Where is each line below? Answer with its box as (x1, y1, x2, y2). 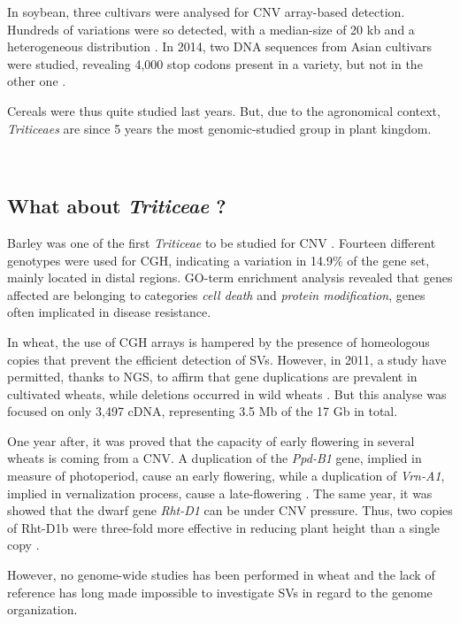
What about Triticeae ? (7, 192, 226, 220)
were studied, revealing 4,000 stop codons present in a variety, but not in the (7, 54, 423, 73)
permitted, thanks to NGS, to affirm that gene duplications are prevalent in (7, 367, 418, 386)
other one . (7, 72, 66, 90)
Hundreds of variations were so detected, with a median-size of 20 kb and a (7, 19, 415, 38)
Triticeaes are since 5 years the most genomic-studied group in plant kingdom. (7, 119, 432, 137)
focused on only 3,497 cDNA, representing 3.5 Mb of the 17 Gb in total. (7, 402, 398, 420)
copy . (7, 535, 40, 554)
